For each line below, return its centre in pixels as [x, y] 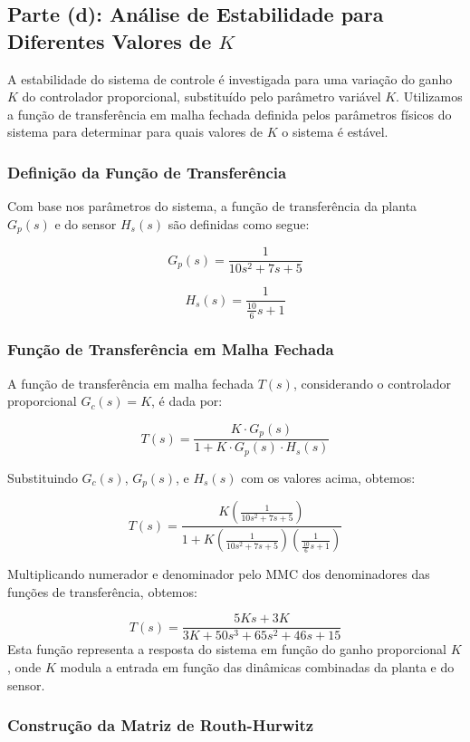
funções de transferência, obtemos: [102, 591]
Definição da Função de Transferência [147, 172]
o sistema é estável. [335, 132]
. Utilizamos [429, 96]
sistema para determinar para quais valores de [135, 132]
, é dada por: [187, 401]
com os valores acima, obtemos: [328, 477]
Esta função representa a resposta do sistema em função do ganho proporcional [227, 649]
